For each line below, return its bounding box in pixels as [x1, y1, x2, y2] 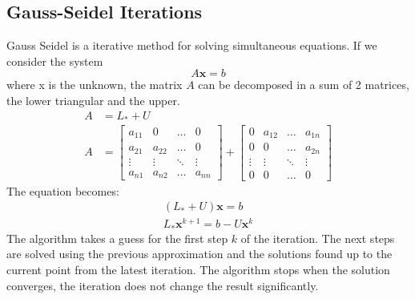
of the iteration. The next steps [240, 229, 395, 246]
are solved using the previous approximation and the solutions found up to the [6, 245, 393, 262]
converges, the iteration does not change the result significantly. [6, 277, 319, 293]
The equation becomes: [6, 182, 119, 199]
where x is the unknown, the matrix [6, 76, 183, 93]
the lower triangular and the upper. [6, 91, 180, 108]
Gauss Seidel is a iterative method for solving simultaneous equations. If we [6, 37, 377, 54]
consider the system [6, 52, 103, 69]
